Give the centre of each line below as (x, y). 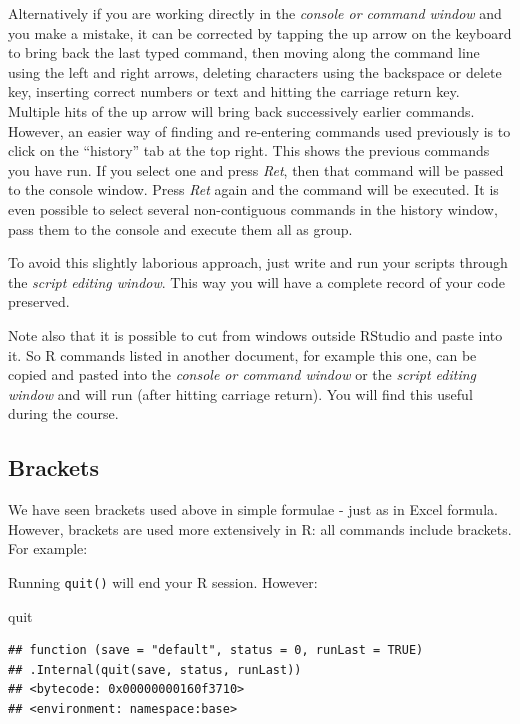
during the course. (63, 413)
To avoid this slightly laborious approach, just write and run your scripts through (258, 262)
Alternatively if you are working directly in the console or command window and (255, 13)
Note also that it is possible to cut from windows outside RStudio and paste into (255, 334)
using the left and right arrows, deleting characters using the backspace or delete (255, 71)
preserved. (39, 301)
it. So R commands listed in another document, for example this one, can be (242, 354)
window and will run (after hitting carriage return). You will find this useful (240, 393)
